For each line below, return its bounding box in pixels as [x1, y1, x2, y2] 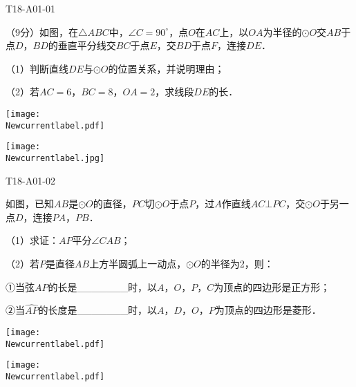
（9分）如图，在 [6, 24, 78, 39]
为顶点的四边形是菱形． [214, 303, 321, 317]
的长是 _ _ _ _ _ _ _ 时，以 [48, 279, 157, 294]
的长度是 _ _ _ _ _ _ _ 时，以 [38, 303, 157, 317]
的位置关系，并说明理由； [108, 61, 225, 75]
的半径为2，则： [200, 256, 274, 270]
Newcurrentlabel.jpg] [6, 153, 105, 163]
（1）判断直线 [6, 61, 68, 75]
